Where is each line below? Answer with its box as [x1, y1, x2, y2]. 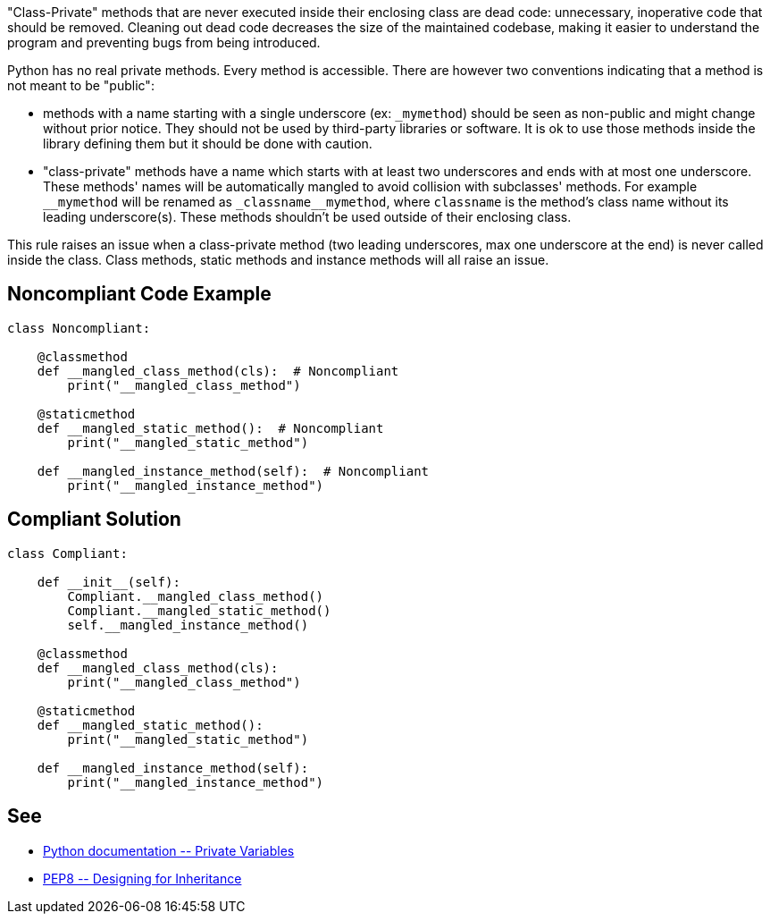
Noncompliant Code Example [7, 283, 272, 306]
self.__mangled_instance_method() [67, 617, 309, 632]
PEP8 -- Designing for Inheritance [43, 870, 242, 886]
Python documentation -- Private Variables [43, 842, 295, 858]
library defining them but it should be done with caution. [43, 136, 372, 151]
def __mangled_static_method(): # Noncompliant [37, 420, 384, 435]
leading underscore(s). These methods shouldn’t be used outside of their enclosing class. [43, 209, 572, 224]
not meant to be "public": [7, 78, 155, 93]
